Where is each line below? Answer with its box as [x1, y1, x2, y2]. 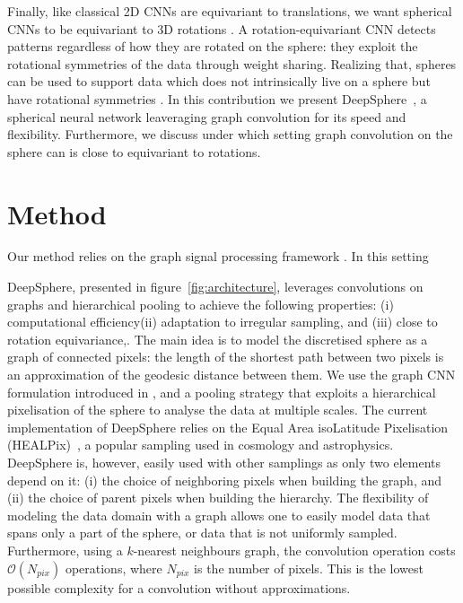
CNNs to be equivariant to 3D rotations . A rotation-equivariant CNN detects [7, 19, 436, 38]
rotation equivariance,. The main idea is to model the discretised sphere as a [7, 329, 428, 348]
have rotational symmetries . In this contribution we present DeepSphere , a [7, 89, 427, 108]
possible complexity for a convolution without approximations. [7, 578, 351, 597]
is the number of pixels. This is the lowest [194, 558, 424, 577]
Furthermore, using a [7, 540, 123, 559]
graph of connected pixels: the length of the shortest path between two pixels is [7, 347, 444, 366]
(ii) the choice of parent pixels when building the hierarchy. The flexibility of [7, 488, 429, 507]
